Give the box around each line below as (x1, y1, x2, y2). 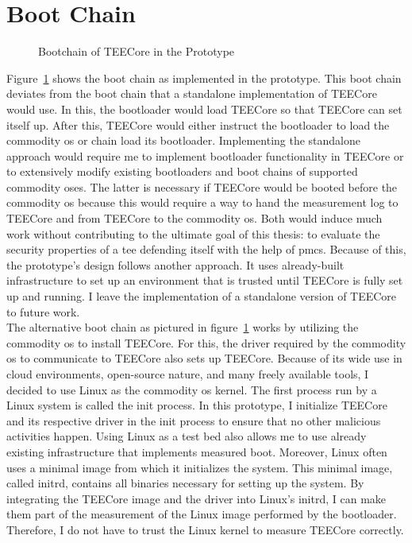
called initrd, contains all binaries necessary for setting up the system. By (6, 475, 364, 491)
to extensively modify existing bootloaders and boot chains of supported (6, 163, 358, 180)
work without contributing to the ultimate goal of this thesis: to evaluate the (6, 225, 380, 242)
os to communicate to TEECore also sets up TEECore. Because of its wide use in (6, 350, 402, 367)
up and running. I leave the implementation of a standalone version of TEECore (6, 288, 397, 304)
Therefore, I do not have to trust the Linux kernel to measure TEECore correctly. (6, 521, 404, 537)
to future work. (6, 303, 80, 320)
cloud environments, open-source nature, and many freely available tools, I (6, 366, 369, 382)
